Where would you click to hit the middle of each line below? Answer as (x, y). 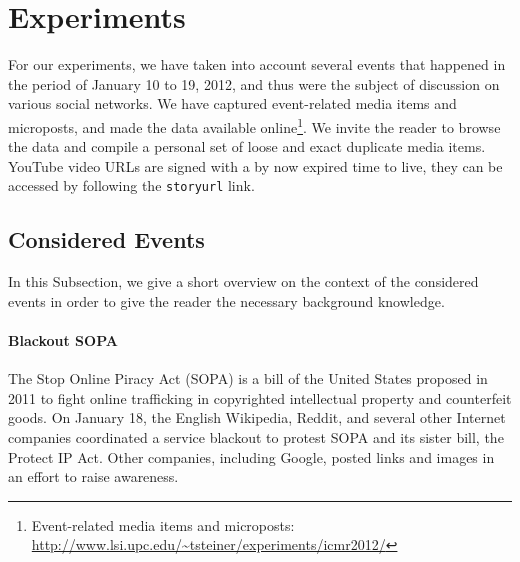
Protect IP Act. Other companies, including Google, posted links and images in (251, 456)
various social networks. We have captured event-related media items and (232, 103)
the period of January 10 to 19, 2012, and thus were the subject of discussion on (254, 83)
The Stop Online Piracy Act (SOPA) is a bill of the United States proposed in (248, 378)
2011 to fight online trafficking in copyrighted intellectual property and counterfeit (260, 397)
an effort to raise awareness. (93, 476)
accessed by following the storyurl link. (131, 185)
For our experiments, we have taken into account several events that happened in (257, 64)
